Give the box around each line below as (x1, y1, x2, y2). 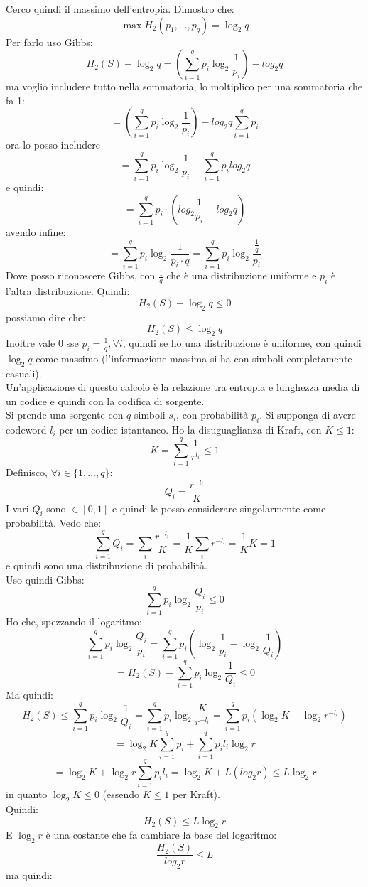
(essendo (102, 787, 140, 802)
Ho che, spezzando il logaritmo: (6, 614, 142, 629)
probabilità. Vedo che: (6, 515, 102, 530)
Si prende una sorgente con (6, 407, 124, 422)
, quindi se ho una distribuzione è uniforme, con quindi (122, 335, 362, 350)
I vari (6, 500, 29, 515)
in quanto (6, 787, 48, 802)
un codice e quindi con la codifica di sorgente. (6, 393, 205, 408)
